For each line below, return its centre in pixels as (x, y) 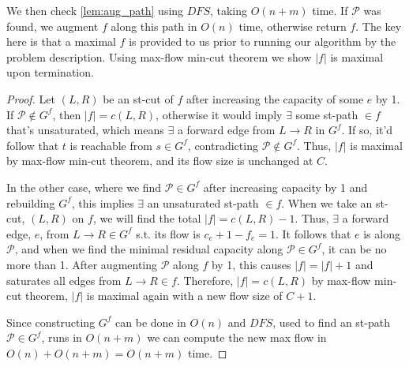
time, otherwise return (293, 26)
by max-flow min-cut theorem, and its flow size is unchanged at (160, 161)
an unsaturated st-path (203, 202)
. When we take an (327, 202)
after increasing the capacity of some (275, 98)
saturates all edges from (64, 280)
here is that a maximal (61, 41)
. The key (379, 26)
